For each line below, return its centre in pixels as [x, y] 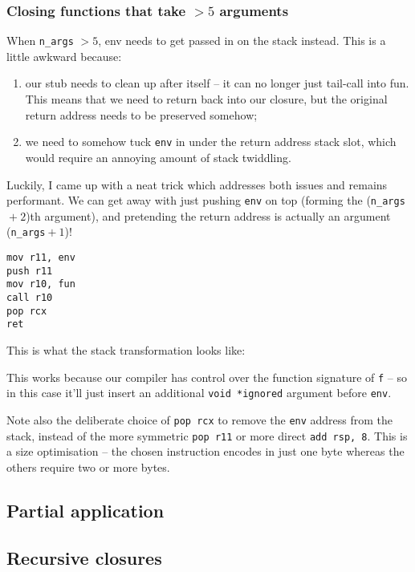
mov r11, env [41, 258]
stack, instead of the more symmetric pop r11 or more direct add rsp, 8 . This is [207, 435]
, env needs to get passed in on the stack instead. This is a [242, 41]
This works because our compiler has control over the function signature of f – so [207, 377]
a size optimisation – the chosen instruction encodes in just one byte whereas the [205, 451]
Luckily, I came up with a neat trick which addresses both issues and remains [197, 184]
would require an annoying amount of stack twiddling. [158, 157]
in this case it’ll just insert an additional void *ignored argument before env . [199, 393]
